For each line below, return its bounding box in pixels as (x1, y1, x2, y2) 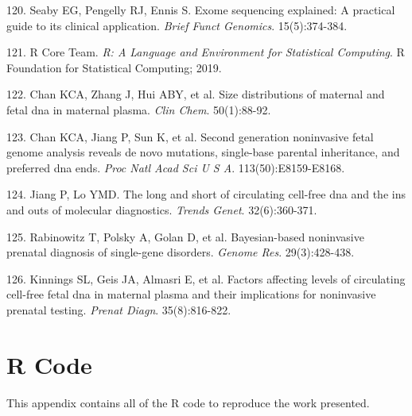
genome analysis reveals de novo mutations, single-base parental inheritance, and (6, 144, 400, 160)
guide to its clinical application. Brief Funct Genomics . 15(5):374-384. (6, 17, 348, 33)
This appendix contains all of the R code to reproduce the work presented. (6, 394, 370, 410)
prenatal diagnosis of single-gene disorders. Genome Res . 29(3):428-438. (6, 244, 355, 260)
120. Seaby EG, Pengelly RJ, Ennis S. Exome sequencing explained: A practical (6, 2, 395, 17)
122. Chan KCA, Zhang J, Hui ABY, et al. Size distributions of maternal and (6, 86, 385, 102)
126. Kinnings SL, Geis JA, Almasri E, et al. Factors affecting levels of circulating (6, 270, 406, 287)
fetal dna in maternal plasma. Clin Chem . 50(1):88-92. (6, 101, 271, 117)
